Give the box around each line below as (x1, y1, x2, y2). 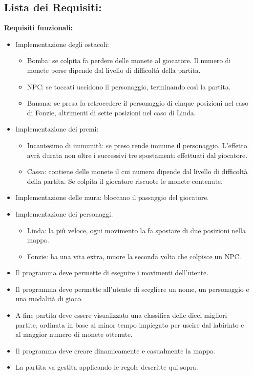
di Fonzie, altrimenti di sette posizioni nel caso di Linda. (27, 107, 196, 117)
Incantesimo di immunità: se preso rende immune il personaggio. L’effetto (27, 140, 247, 150)
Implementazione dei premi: (15, 124, 99, 134)
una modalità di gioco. (15, 293, 83, 304)
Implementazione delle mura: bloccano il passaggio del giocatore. (15, 192, 209, 202)
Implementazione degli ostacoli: (15, 39, 109, 49)
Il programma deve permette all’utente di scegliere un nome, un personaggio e (15, 284, 249, 294)
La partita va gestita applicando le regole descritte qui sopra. (15, 362, 198, 372)
